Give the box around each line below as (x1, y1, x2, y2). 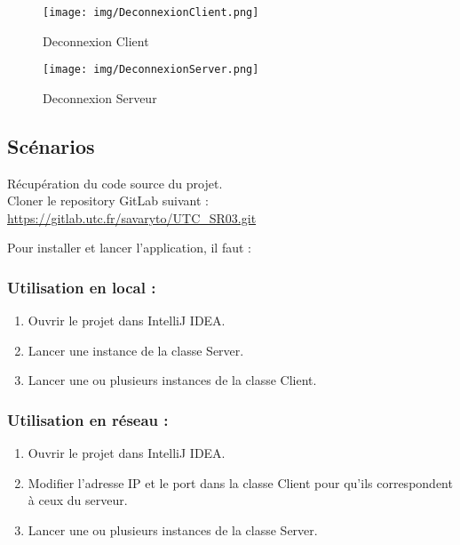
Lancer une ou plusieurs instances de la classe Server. (28, 521, 318, 540)
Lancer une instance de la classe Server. (28, 341, 244, 359)
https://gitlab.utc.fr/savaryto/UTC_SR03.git (7, 208, 257, 227)
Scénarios (7, 132, 95, 159)
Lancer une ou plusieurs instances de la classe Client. (28, 371, 317, 389)
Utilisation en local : (7, 277, 156, 298)
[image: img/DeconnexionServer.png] (43, 63, 259, 76)
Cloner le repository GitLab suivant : (7, 191, 209, 210)
